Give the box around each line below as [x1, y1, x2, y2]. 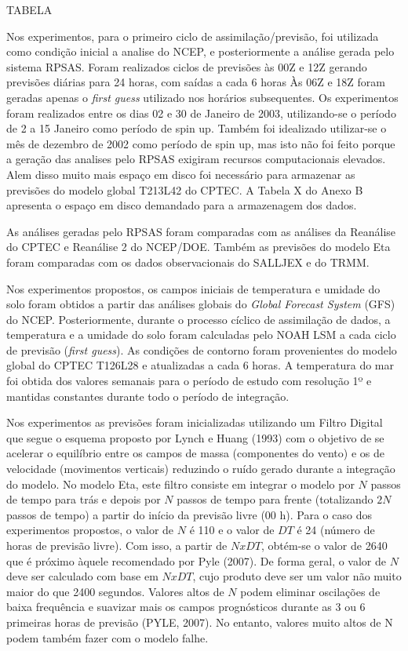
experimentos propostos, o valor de [6, 522, 174, 538]
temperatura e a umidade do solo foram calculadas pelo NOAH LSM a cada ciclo [6, 326, 396, 343]
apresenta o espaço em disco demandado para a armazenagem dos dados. [6, 197, 357, 213]
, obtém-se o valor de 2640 [260, 537, 388, 553]
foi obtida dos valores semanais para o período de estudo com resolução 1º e [6, 373, 372, 389]
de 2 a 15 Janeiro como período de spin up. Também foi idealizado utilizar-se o [6, 120, 387, 136]
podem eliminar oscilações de [240, 583, 381, 599]
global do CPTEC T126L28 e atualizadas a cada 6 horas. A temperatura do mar [6, 357, 394, 373]
